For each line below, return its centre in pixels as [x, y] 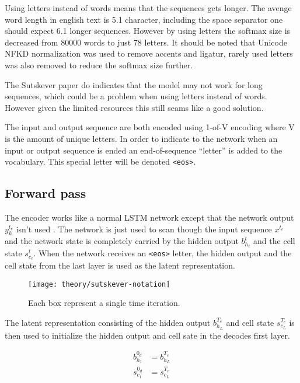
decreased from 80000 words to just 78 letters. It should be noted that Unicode [146, 42]
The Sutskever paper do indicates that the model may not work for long [134, 84]
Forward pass [46, 193]
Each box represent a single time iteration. [104, 303]
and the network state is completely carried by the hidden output [122, 241]
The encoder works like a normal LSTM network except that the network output [149, 217]
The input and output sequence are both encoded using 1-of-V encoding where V [150, 127]
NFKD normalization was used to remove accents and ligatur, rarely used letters [149, 53]
